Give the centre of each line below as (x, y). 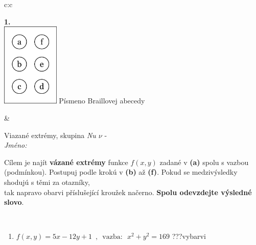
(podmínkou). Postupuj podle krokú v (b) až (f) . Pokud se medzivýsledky (121, 172)
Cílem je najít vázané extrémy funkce (66, 162)
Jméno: (16, 145)
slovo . (14, 202)
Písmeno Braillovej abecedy (102, 101)
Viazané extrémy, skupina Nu (50, 135)
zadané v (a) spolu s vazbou (204, 162)
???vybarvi (189, 236)
